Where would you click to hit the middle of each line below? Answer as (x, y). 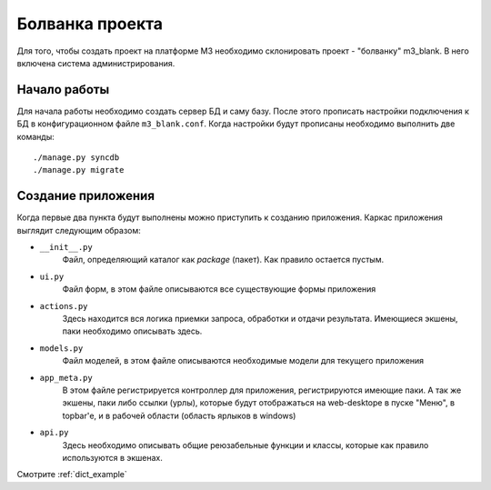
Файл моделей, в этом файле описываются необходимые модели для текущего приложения (243, 361)
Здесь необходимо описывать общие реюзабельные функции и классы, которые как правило (245, 445)
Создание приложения (85, 196)
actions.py (64, 306)
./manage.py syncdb (76, 158)
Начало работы (63, 90)
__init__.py (66, 247)
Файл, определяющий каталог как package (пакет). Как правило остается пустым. (223, 260)
